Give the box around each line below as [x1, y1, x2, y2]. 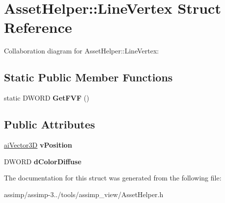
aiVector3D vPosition [4, 139, 72, 150]
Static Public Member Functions [4, 70, 173, 85]
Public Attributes [4, 117, 95, 132]
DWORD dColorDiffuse [4, 156, 82, 166]
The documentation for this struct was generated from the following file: [4, 173, 222, 183]
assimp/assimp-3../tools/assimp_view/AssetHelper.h [4, 189, 164, 199]
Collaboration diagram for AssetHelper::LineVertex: [4, 46, 159, 56]
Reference [4, 17, 72, 37]
